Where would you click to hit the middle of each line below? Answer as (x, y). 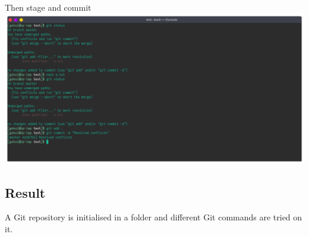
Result (25, 192)
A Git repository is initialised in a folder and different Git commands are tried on (154, 217)
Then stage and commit (48, 7)
